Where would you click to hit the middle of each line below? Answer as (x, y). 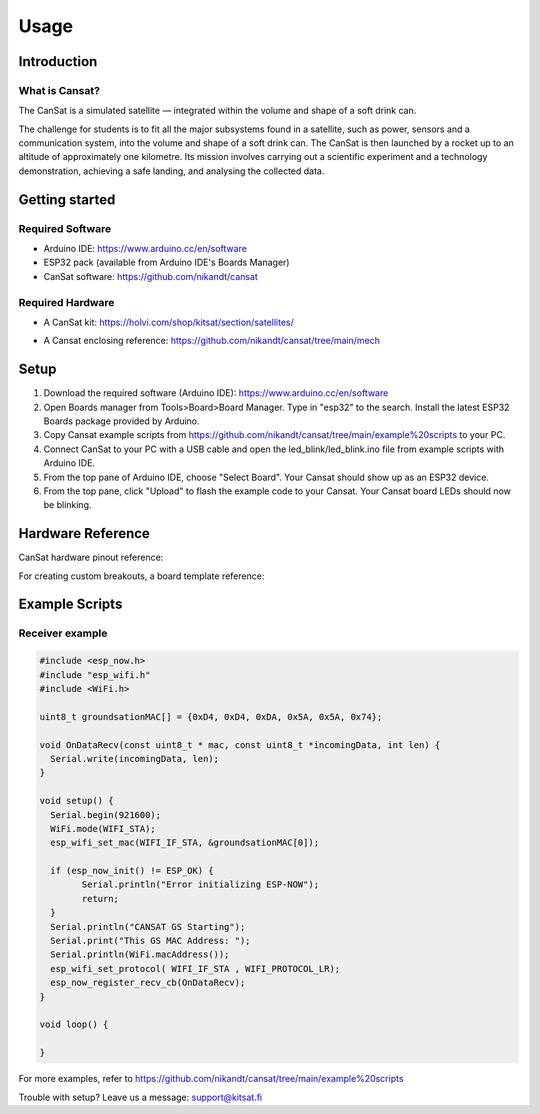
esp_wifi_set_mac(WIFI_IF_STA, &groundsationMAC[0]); (185, 843)
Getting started (67, 199)
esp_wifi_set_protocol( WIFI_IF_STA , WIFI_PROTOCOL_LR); (195, 968)
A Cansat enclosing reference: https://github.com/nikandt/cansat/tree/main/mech (211, 341)
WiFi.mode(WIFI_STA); (103, 828)
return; (100, 898)
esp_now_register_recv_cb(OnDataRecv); (148, 983)
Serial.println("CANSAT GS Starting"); (148, 926)
